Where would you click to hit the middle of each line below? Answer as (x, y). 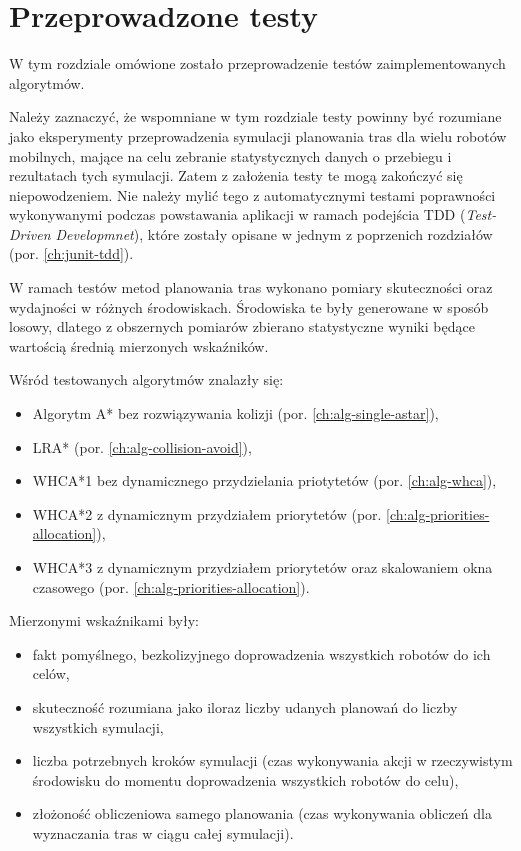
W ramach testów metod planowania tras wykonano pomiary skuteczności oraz (251, 287)
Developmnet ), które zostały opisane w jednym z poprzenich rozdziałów (274, 233)
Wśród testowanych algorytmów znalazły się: (146, 379)
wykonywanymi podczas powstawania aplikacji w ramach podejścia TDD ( (237, 214)
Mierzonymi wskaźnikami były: (104, 620)
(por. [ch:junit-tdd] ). (71, 253)
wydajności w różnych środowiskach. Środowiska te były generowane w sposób (249, 306)
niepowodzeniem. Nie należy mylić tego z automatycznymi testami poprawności (252, 194)
